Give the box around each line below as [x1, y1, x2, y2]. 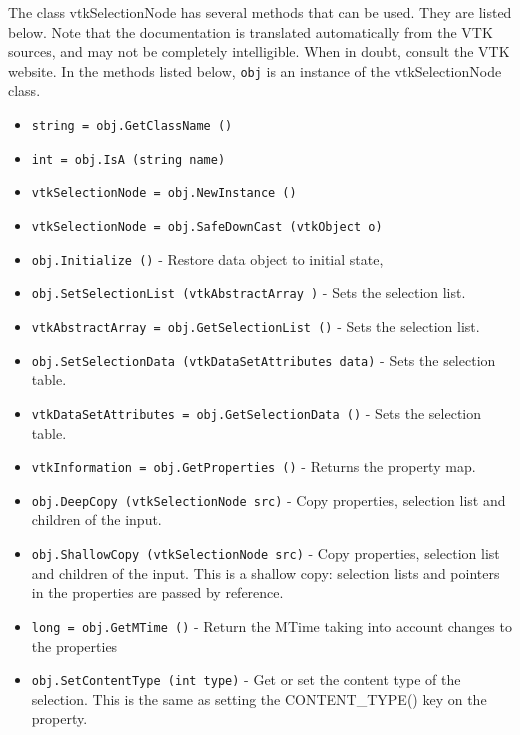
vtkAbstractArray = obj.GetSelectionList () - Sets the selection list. [31, 315, 480, 336]
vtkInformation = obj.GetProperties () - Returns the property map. [31, 456, 476, 477]
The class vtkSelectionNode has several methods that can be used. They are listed [8, 2, 512, 22]
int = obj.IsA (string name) [31, 152, 226, 167]
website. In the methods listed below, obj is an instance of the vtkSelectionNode [8, 60, 502, 81]
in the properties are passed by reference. [31, 582, 284, 603]
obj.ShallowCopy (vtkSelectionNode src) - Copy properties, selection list [31, 543, 500, 564]
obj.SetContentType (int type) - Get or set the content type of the [31, 669, 461, 690]
